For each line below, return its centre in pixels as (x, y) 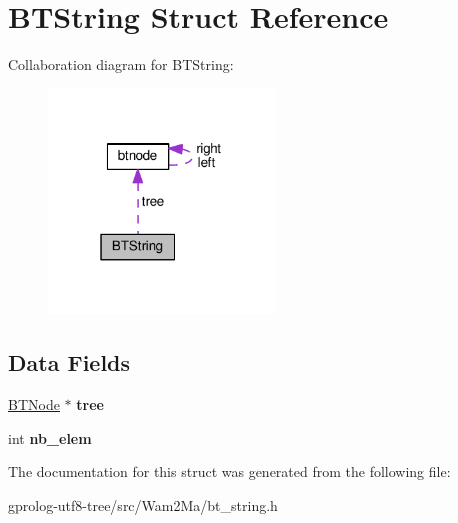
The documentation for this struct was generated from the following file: (229, 471)
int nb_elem (50, 437)
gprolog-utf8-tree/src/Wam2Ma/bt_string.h (143, 504)
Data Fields (69, 362)
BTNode (34, 403)
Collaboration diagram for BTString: (121, 64)
